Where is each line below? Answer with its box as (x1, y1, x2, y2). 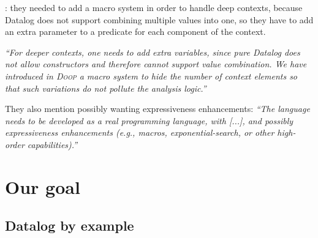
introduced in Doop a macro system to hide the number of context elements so (5, 69, 298, 82)
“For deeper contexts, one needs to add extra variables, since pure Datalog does (5, 45, 300, 58)
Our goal (5, 174, 80, 199)
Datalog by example (5, 216, 134, 235)
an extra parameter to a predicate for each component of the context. (5, 25, 266, 38)
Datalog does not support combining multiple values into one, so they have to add (5, 13, 314, 26)
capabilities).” (27, 138, 78, 151)
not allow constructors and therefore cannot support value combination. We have (5, 58, 307, 70)
